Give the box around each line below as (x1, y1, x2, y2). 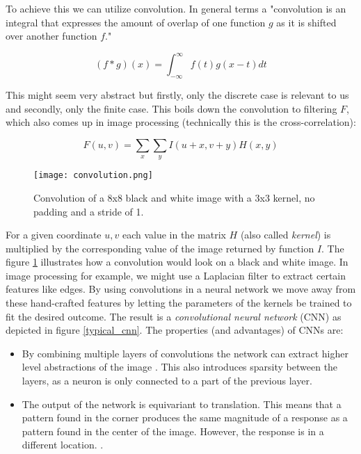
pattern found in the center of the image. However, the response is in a (22, 423, 324, 438)
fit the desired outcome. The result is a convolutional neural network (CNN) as (6, 309, 342, 323)
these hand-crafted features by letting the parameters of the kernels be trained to (6, 295, 352, 310)
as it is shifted (276, 15, 337, 29)
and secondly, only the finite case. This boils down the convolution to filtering (6, 101, 337, 115)
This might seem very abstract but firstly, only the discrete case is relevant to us (6, 88, 349, 102)
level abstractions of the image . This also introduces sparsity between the (22, 359, 338, 374)
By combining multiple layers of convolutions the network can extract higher (22, 346, 348, 360)
